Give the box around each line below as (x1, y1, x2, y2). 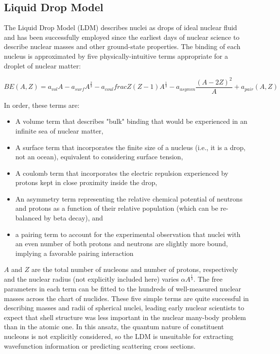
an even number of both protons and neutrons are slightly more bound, (15, 238, 228, 249)
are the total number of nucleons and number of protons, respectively (31, 264, 238, 274)
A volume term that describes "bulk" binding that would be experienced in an (15, 116, 247, 126)
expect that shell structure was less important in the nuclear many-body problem (4, 312, 246, 322)
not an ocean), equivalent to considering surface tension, (15, 152, 183, 162)
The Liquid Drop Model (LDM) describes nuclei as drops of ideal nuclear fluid (4, 22, 237, 33)
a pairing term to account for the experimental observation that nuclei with (15, 229, 241, 239)
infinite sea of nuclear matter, (15, 125, 104, 135)
